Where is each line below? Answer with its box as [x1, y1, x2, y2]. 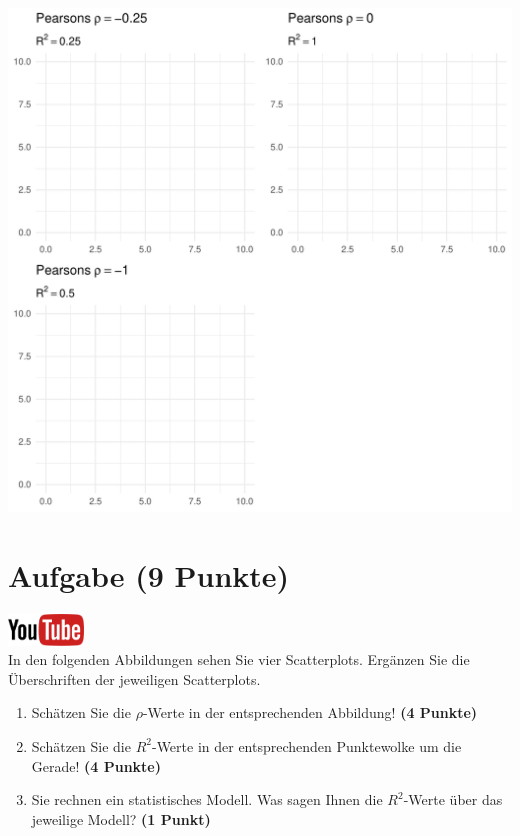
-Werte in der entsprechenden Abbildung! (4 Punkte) [142, 702, 478, 723]
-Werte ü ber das [403, 789, 503, 810]
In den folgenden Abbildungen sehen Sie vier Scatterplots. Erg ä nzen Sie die [8, 649, 470, 670]
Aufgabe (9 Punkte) [8, 554, 290, 595]
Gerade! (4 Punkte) [31, 755, 162, 776]
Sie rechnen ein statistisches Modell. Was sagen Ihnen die [31, 789, 383, 810]
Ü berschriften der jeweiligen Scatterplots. [8, 668, 261, 689]
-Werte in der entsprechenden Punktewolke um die [151, 735, 462, 756]
